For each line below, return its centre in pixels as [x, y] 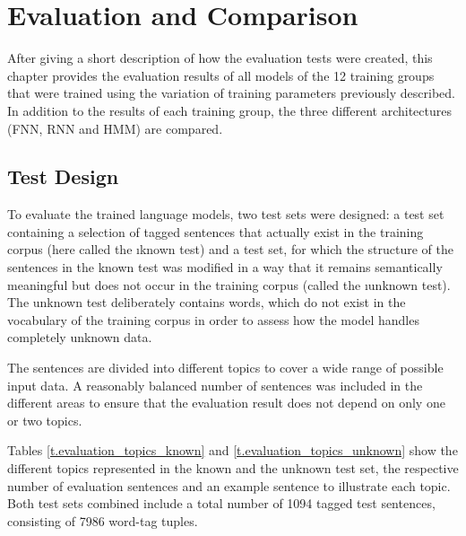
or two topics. [45, 420]
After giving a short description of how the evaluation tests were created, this [220, 58]
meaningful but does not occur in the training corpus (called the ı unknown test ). [229, 284]
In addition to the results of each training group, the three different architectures [229, 110]
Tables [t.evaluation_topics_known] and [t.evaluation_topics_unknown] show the [233, 450]
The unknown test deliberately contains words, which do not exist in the [207, 302]
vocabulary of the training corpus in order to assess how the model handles [213, 319]
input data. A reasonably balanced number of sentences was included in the [215, 385]
